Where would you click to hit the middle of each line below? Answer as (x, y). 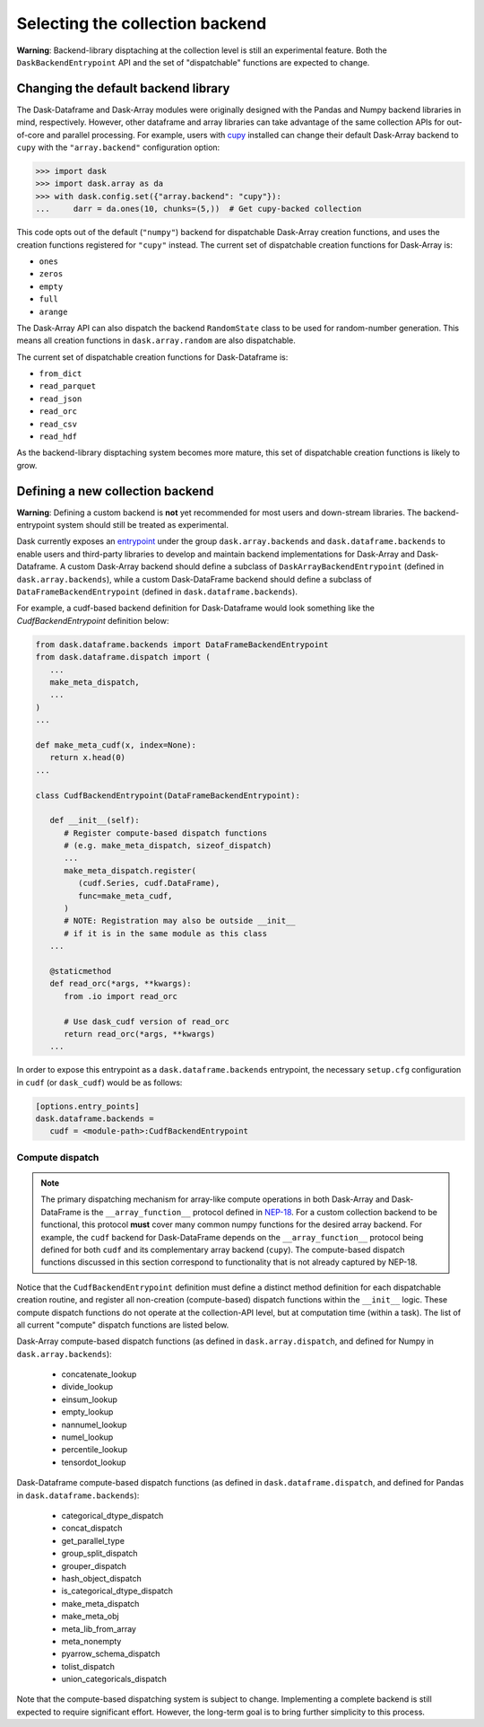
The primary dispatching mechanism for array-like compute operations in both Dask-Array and (215, 1199)
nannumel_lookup (94, 1425)
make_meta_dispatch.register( (130, 870)
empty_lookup (87, 1412)
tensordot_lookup (94, 1462)
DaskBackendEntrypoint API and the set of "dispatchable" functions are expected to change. (193, 62)
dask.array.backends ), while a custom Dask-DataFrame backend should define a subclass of (194, 579)
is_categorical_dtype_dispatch (117, 1591)
